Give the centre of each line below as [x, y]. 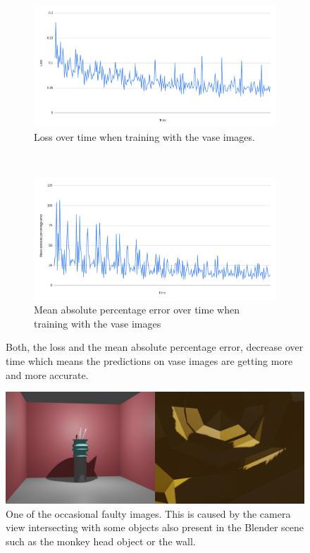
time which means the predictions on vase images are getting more [149, 360]
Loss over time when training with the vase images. [144, 137]
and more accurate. [47, 374]
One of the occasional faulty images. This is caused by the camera [148, 513]
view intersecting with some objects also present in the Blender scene [155, 527]
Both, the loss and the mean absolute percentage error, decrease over [155, 347]
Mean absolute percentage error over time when [137, 310]
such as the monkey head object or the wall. [101, 541]
